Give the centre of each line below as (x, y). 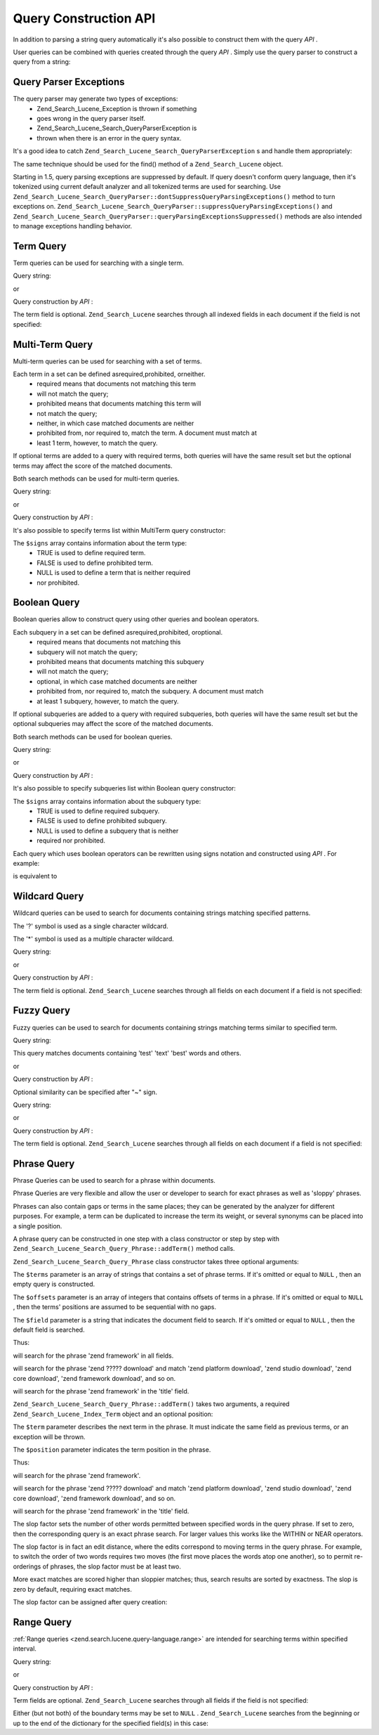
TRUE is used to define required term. (91, 553)
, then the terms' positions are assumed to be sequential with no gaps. (115, 1307)
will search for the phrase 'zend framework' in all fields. (93, 1356)
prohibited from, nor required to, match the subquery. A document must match (150, 691)
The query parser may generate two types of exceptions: (95, 99)
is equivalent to (35, 876)
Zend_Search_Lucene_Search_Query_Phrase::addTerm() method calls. (124, 1249)
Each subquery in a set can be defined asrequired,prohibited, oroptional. (118, 632)
